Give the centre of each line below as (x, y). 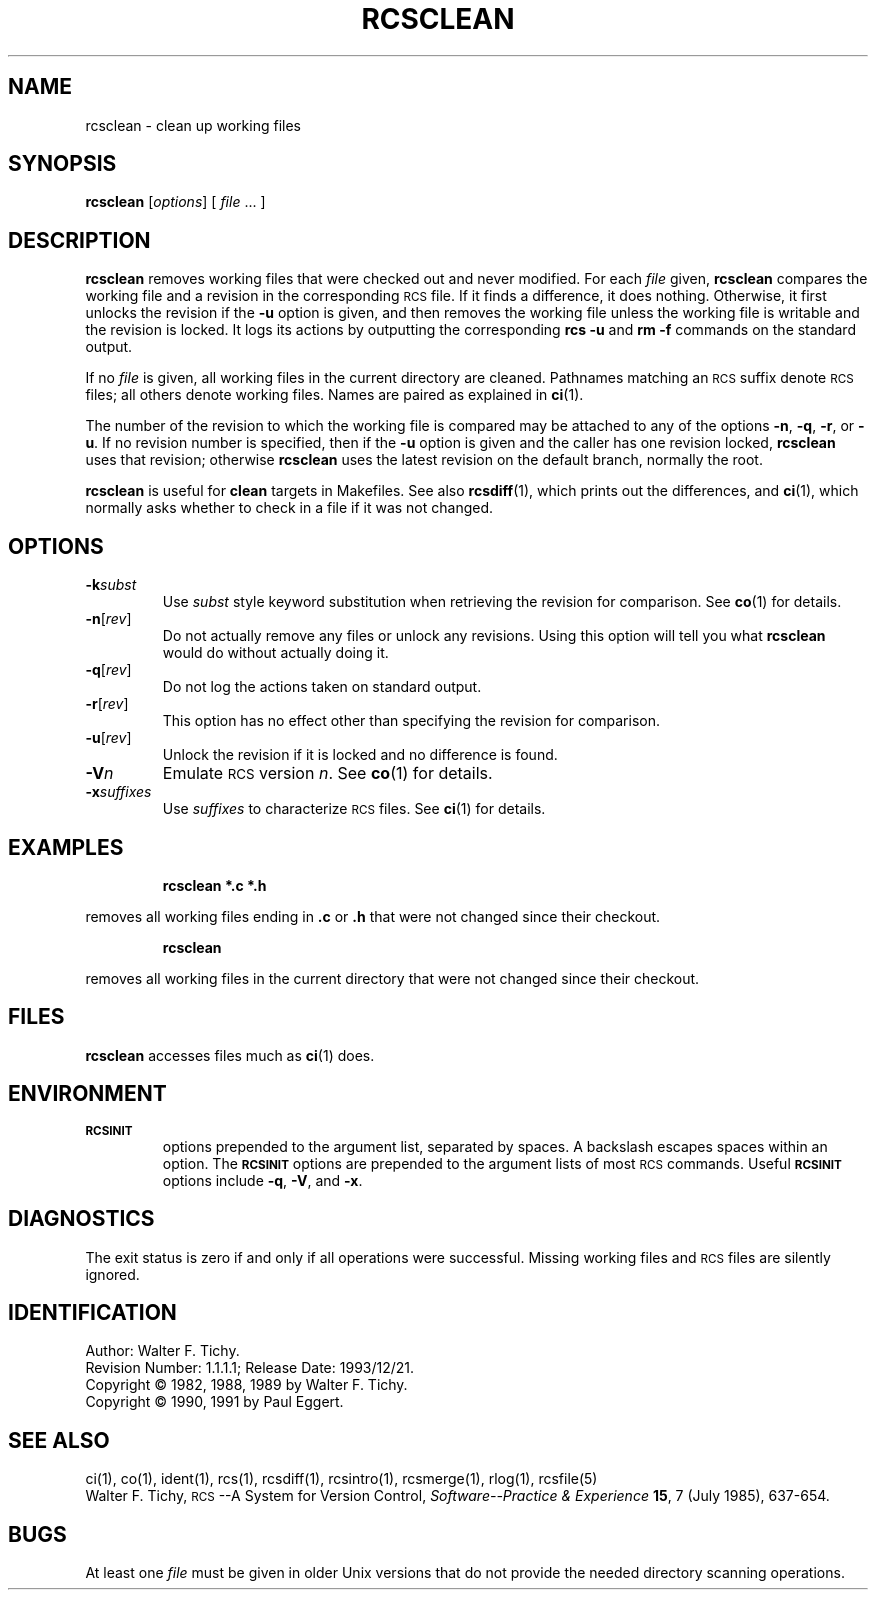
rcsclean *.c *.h (214, 885)
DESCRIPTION (79, 240)
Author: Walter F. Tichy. (162, 1351)
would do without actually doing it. (275, 653)
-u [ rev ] (108, 738)
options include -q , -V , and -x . (262, 1180)
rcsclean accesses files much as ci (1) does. (230, 1055)
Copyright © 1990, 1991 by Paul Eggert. (214, 1402)
